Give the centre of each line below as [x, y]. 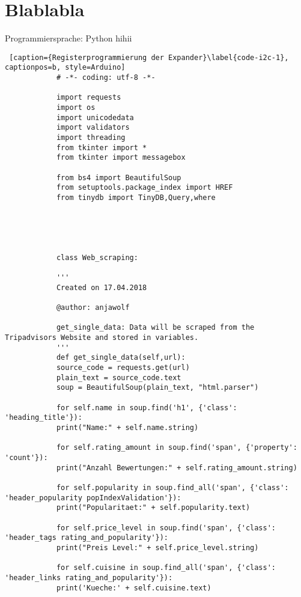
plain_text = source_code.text [119, 377]
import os [76, 108]
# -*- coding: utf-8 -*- [106, 78]
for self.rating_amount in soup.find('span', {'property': [177, 448]
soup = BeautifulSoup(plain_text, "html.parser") [157, 388]
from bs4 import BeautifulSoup [119, 177]
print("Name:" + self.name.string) [127, 428]
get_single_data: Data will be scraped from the [155, 328]
